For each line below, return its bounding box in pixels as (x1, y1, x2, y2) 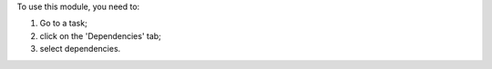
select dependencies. (39, 44, 121, 54)
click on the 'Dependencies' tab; (39, 30, 161, 41)
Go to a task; (39, 18, 88, 29)
